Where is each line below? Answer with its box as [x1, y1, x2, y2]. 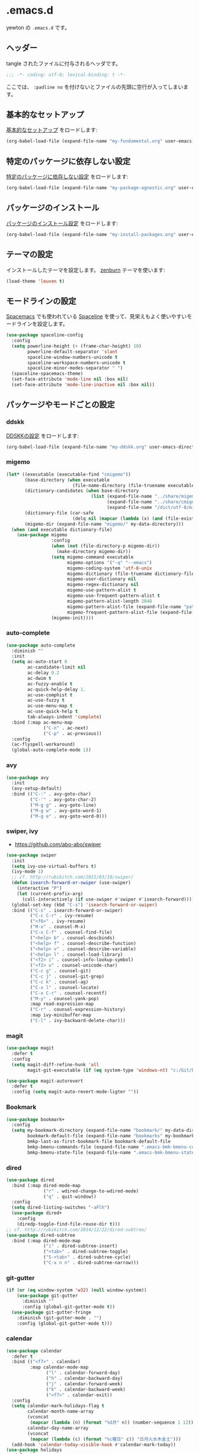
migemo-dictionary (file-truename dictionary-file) [67, 571, 197, 577]
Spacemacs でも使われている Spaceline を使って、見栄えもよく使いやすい [6, 313, 187, 320]
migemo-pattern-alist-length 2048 [67, 598, 152, 604]
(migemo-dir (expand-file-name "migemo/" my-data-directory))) [24, 521, 184, 527]
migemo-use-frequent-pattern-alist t [67, 593, 161, 599]
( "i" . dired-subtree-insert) [43, 1243, 118, 1249]
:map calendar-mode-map [30, 1364, 89, 1370]
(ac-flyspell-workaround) [11, 742, 76, 747]
